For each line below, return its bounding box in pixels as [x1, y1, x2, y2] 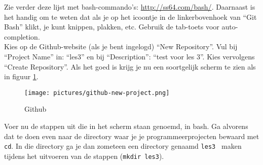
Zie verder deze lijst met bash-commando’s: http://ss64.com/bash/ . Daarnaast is [4, 2, 255, 12]
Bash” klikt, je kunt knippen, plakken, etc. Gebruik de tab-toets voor [4, 21, 219, 32]
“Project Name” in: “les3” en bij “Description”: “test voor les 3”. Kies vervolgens [4, 51, 255, 61]
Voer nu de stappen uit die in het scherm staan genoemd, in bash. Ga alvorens [4, 121, 248, 131]
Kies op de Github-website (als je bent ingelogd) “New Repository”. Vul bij [4, 41, 238, 52]
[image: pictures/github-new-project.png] [24, 89, 170, 96]
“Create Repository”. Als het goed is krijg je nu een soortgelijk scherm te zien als [4, 61, 256, 72]
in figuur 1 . [4, 71, 39, 82]
